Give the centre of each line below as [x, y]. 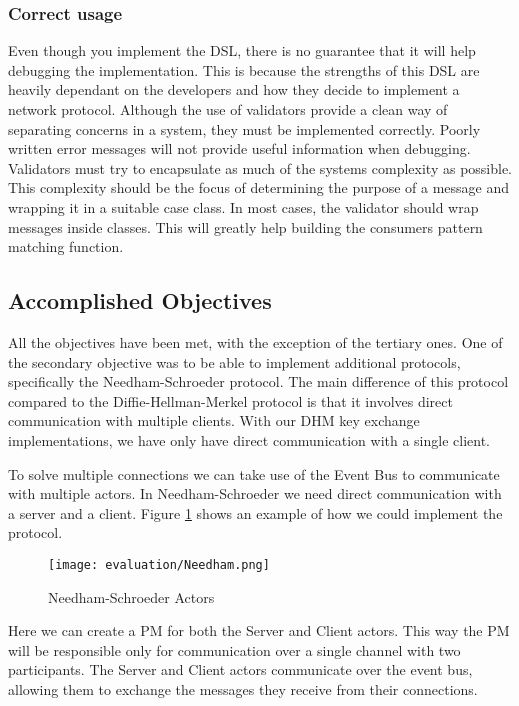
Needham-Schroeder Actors [131, 596]
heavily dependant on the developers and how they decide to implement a [234, 89]
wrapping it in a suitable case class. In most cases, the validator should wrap [243, 206]
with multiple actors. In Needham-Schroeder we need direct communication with [255, 493]
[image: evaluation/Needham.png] [159, 564]
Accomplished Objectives [140, 300]
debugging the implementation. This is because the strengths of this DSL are [244, 69]
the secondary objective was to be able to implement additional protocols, [234, 361]
